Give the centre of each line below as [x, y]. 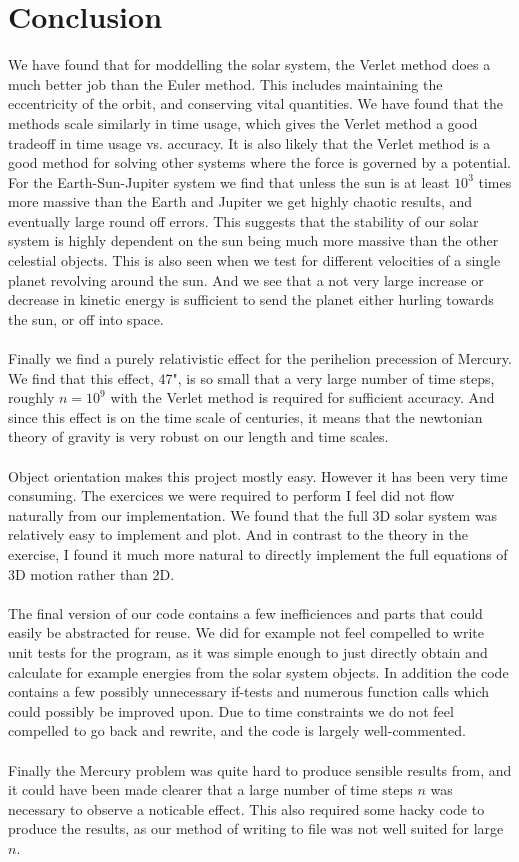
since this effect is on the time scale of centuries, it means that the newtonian [245, 416]
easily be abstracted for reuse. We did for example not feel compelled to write [246, 632]
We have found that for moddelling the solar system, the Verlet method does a [249, 64]
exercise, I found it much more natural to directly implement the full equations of [258, 553]
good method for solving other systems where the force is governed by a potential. [260, 162]
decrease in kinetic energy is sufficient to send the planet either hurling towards [251, 299]
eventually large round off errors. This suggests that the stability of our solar [243, 220]
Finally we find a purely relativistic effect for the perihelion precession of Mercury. [260, 358]
